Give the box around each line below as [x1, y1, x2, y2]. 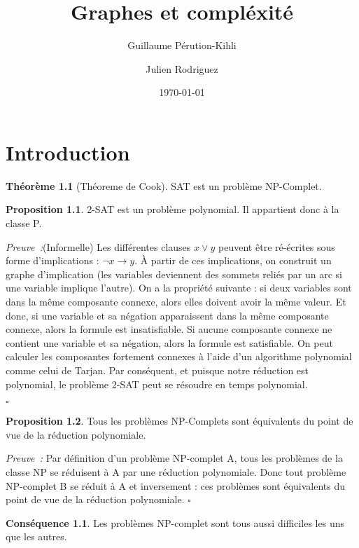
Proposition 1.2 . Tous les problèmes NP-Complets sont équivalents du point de [6, 413, 353, 428]
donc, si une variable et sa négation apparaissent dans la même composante [6, 308, 329, 322]
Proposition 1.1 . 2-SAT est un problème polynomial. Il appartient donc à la [6, 202, 339, 217]
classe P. [6, 216, 42, 231]
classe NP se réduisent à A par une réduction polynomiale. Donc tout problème [6, 464, 346, 479]
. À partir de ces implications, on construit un [134, 253, 332, 268]
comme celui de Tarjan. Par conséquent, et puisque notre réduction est [6, 362, 309, 377]
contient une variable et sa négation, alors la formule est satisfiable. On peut [6, 335, 333, 350]
